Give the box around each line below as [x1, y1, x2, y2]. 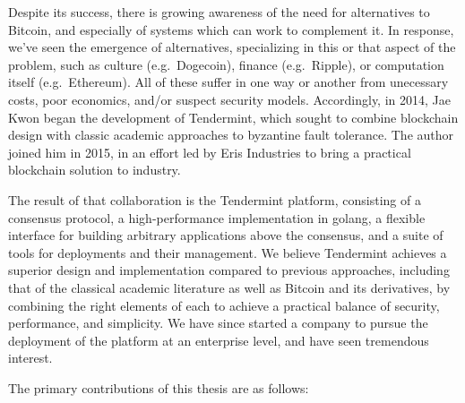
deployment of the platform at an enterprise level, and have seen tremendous [8, 330, 429, 349]
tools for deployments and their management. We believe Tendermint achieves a [8, 243, 447, 262]
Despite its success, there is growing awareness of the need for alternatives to [8, 3, 430, 21]
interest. [8, 348, 53, 367]
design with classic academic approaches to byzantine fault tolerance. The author [8, 125, 454, 144]
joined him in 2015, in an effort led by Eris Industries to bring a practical [8, 142, 411, 161]
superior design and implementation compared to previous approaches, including [8, 261, 450, 279]
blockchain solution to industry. [8, 160, 181, 179]
